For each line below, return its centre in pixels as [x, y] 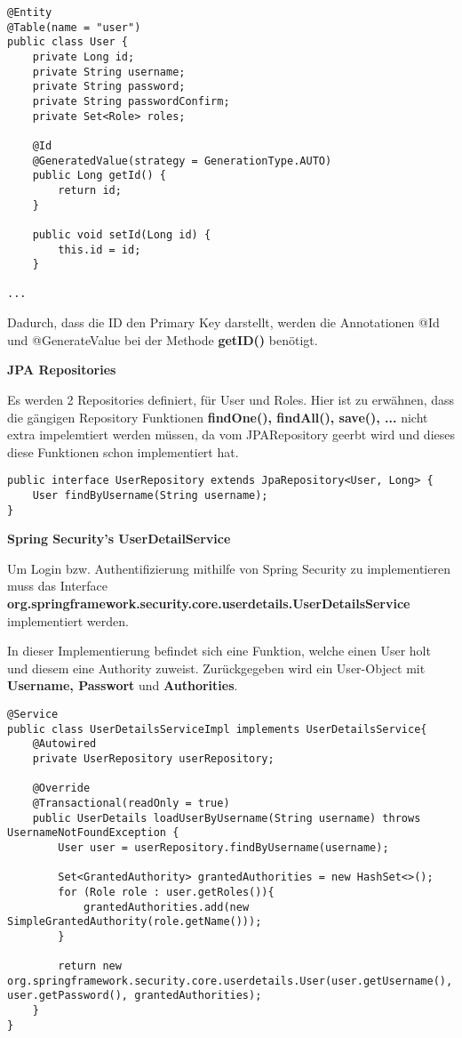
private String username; [109, 72]
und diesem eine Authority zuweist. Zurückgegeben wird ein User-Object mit [216, 668]
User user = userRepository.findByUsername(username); [223, 847]
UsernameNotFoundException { [93, 833]
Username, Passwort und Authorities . [123, 685]
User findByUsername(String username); [150, 495]
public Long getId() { [99, 176]
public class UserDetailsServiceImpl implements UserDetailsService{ [217, 729]
